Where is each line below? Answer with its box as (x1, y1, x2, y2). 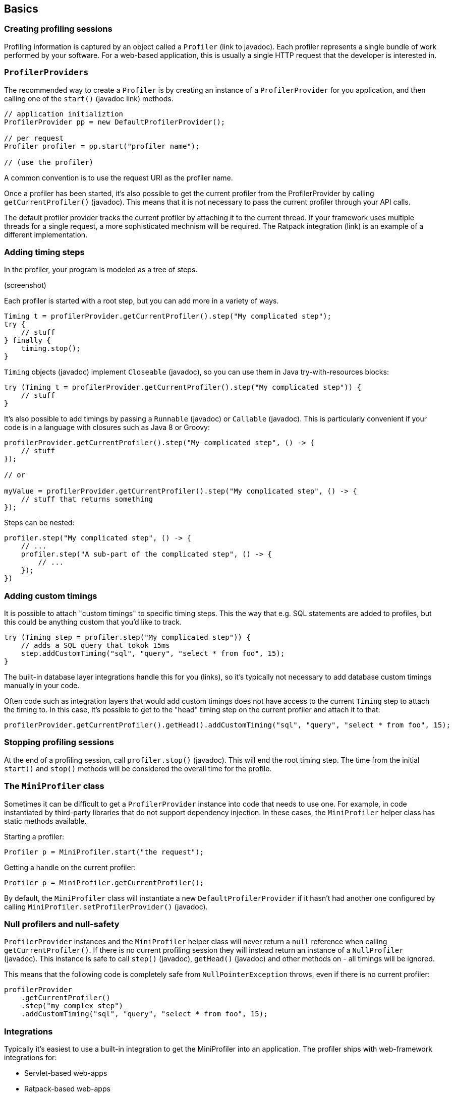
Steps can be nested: (4, 518, 75, 527)
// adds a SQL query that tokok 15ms (21, 641, 170, 650)
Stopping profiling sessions (4, 737, 115, 748)
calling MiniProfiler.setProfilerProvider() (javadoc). (4, 902, 208, 911)
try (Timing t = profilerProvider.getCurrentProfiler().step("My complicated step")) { (4, 383, 362, 392)
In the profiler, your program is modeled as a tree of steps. (4, 265, 198, 274)
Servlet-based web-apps (24, 1069, 107, 1078)
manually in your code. (4, 681, 80, 690)
